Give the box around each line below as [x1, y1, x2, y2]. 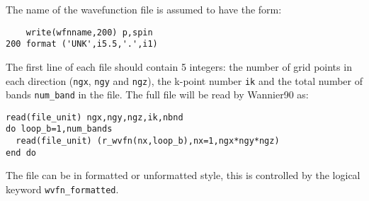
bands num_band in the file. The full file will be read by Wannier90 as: [6, 87, 309, 102]
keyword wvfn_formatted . [6, 182, 119, 197]
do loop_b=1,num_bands [6, 124, 113, 134]
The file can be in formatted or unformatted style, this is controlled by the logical [6, 168, 361, 183]
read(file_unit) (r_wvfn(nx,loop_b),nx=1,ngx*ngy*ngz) [16, 136, 280, 147]
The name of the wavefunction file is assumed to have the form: [6, 2, 282, 16]
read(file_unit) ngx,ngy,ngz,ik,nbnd [6, 112, 183, 122]
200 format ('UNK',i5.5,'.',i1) [6, 39, 158, 50]
